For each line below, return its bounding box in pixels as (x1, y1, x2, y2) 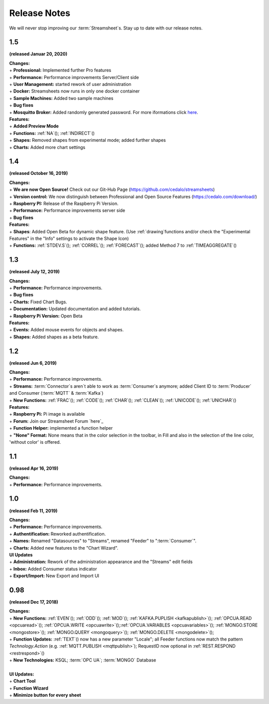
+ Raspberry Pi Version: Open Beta (9, 313, 83, 319)
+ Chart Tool (9, 678, 36, 684)
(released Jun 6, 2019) (9, 360, 57, 366)
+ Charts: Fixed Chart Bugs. (9, 299, 67, 305)
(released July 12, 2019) (9, 269, 60, 275)
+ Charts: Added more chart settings (9, 144, 86, 150)
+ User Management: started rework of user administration (9, 81, 132, 87)
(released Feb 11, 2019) (9, 508, 58, 514)
